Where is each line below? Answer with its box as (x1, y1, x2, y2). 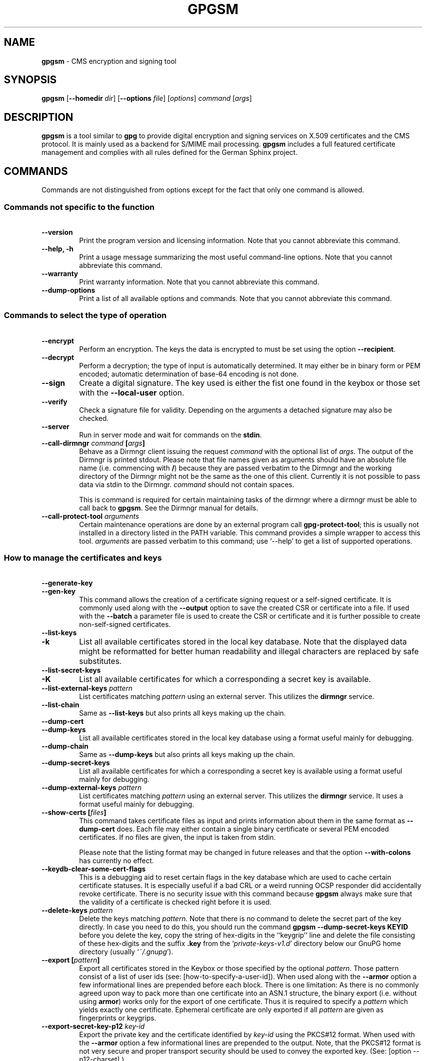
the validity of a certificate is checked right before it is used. (79, 898, 272, 907)
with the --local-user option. (79, 387, 184, 398)
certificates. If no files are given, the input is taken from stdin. (79, 833, 276, 842)
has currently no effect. (79, 856, 154, 865)
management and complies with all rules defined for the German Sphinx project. (41, 148, 298, 157)
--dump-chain (41, 742, 89, 751)
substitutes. (79, 656, 122, 666)
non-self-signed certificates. (79, 620, 171, 629)
